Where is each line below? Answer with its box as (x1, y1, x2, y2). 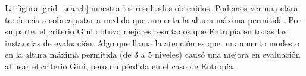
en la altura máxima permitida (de (5, 48, 132, 61)
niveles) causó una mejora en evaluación (155, 48, 301, 61)
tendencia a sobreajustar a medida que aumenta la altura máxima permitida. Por (5, 13, 301, 26)
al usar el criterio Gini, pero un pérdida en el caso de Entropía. (5, 59, 235, 72)
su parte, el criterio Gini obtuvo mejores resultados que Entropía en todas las (5, 25, 287, 37)
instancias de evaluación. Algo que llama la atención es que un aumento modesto (5, 36, 299, 49)
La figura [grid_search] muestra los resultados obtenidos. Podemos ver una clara (5, 2, 298, 14)
